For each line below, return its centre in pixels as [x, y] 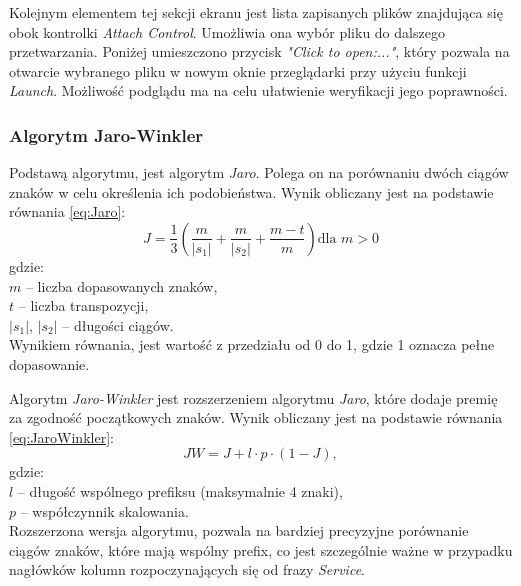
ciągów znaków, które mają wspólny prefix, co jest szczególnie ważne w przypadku [261, 549]
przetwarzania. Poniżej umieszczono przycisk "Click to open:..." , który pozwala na [259, 51]
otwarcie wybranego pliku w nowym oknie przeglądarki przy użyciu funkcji [238, 70]
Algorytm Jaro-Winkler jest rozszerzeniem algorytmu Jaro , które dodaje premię [253, 397]
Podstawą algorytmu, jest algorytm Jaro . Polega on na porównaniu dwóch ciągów [259, 172]
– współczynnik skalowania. [104, 510]
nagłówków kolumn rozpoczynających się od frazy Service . [187, 569]
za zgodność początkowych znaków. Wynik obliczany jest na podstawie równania [256, 417]
